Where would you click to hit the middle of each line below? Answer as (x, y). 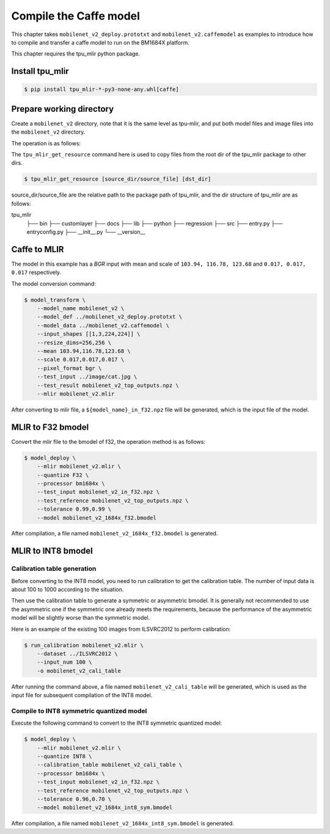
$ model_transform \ (55, 300)
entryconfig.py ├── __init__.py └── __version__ (86, 231)
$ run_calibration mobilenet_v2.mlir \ (84, 645)
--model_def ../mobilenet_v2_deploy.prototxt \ (110, 317)
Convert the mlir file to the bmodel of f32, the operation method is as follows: (108, 441)
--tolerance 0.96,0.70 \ (74, 799)
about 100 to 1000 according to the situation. (68, 590)
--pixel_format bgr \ (69, 368)
